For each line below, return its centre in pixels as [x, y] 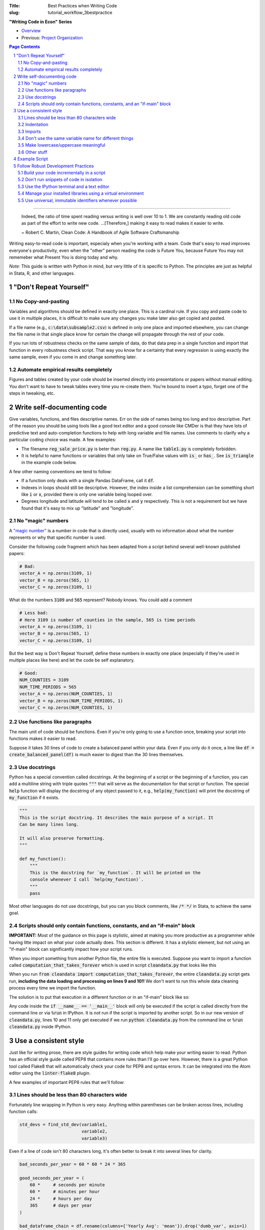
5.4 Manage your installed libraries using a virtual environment [81, 193]
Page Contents [25, 46]
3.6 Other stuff [33, 152]
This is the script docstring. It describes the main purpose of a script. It [116, 817]
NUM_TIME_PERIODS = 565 [48, 687]
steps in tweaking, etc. [32, 393]
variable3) [94, 1138]
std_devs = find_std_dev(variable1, [64, 1125]
